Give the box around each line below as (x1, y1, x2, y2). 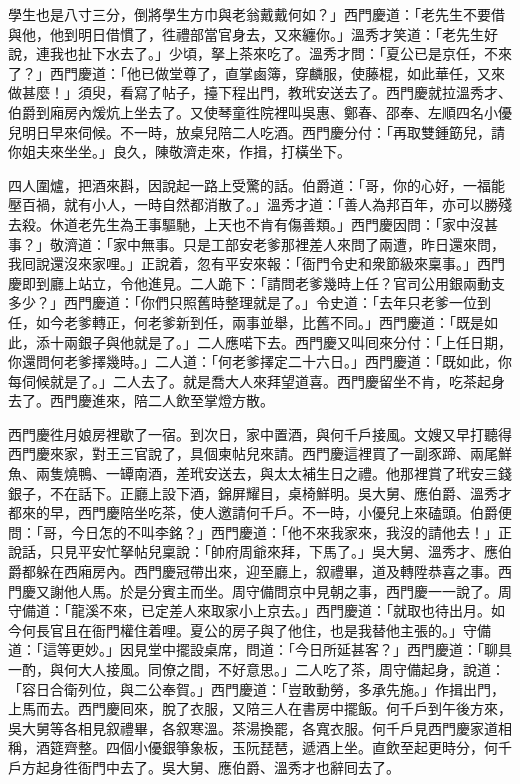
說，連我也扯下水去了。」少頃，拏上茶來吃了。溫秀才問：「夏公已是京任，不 (8, 43, 498, 64)
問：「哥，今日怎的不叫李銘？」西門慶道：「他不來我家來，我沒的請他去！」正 (8, 521, 512, 542)
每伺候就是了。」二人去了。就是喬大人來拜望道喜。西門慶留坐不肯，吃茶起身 (8, 370, 505, 391)
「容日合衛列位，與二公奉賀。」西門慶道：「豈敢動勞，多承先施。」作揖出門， (8, 678, 505, 699)
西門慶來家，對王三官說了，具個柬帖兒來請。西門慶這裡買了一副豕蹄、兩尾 (8, 443, 498, 464)
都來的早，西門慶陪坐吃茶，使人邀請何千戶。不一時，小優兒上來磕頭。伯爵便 (8, 502, 512, 523)
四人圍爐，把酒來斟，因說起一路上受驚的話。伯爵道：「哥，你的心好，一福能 (8, 174, 505, 195)
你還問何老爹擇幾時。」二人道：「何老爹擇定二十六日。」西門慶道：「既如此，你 (8, 351, 512, 372)
